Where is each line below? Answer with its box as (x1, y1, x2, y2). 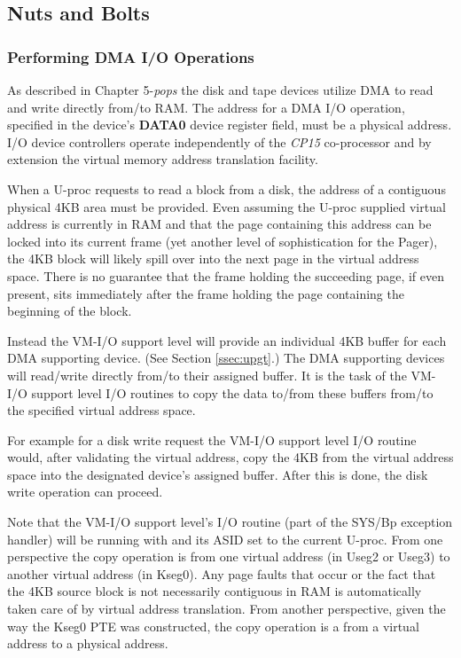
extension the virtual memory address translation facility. (7, 150, 318, 168)
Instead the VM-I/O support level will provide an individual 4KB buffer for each (7, 331, 447, 349)
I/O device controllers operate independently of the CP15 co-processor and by (7, 132, 432, 151)
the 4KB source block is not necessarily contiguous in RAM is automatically (7, 582, 422, 600)
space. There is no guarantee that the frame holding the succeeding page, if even (7, 266, 445, 285)
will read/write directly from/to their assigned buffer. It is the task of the (7, 365, 407, 384)
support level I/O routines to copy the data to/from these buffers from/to (31, 383, 434, 402)
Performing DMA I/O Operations (7, 45, 254, 67)
